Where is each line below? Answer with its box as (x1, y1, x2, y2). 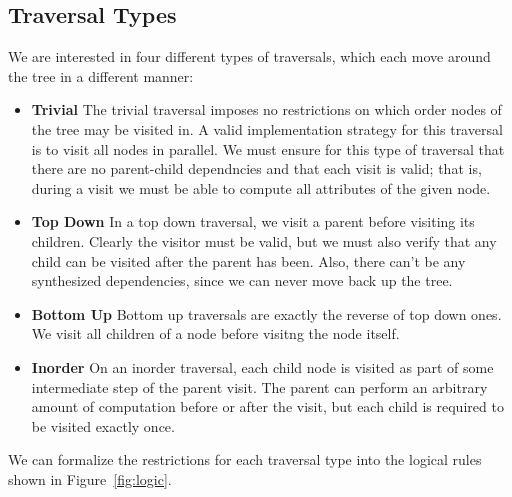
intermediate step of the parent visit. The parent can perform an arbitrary (31, 376, 488, 397)
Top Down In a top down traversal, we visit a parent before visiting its (31, 211, 475, 232)
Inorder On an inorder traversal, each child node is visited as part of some (31, 356, 494, 377)
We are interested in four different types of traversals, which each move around (8, 46, 491, 67)
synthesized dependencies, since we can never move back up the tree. (31, 270, 453, 291)
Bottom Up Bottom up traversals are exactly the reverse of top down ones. (31, 303, 502, 324)
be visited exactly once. (31, 415, 175, 436)
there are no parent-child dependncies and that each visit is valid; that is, (31, 158, 482, 179)
